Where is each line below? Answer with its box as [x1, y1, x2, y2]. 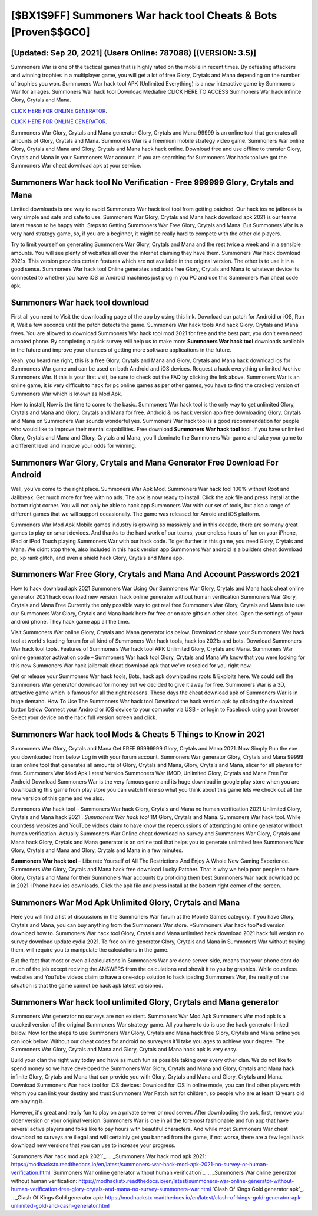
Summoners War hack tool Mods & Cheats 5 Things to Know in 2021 [11, 729, 265, 740]
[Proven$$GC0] [11, 25, 91, 38]
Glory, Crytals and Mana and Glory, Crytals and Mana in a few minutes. [11, 847, 183, 854]
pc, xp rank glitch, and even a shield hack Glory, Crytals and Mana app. [11, 554, 184, 561]
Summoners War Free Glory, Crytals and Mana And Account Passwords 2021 [11, 569, 300, 579]
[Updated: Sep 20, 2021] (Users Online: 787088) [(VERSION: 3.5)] [11, 48, 256, 58]
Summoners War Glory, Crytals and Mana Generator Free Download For [11, 457, 279, 467]
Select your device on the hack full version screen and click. [11, 714, 157, 721]
